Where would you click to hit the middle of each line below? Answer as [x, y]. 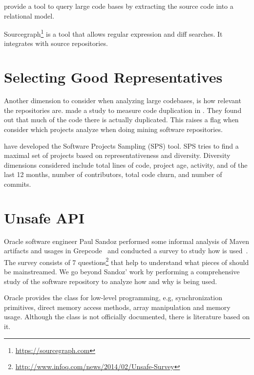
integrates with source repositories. [56, 43]
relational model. [29, 15]
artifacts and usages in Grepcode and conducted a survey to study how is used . [126, 251]
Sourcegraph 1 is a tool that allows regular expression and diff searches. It [113, 33]
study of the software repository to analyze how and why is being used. [111, 281]
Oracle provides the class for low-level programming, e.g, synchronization [113, 298]
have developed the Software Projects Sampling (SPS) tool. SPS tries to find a [121, 145]
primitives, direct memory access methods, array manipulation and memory [117, 307]
